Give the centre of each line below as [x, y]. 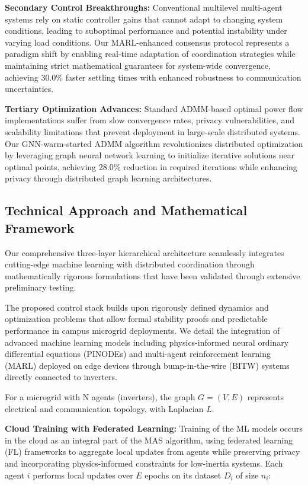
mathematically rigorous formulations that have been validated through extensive [153, 275]
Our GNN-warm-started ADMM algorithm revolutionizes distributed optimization [154, 143]
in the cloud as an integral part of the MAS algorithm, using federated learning [149, 440]
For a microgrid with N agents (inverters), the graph [100, 397]
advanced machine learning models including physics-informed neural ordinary [147, 342]
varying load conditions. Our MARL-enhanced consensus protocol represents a [147, 42]
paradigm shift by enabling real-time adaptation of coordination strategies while [150, 54]
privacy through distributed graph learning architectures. [108, 178]
